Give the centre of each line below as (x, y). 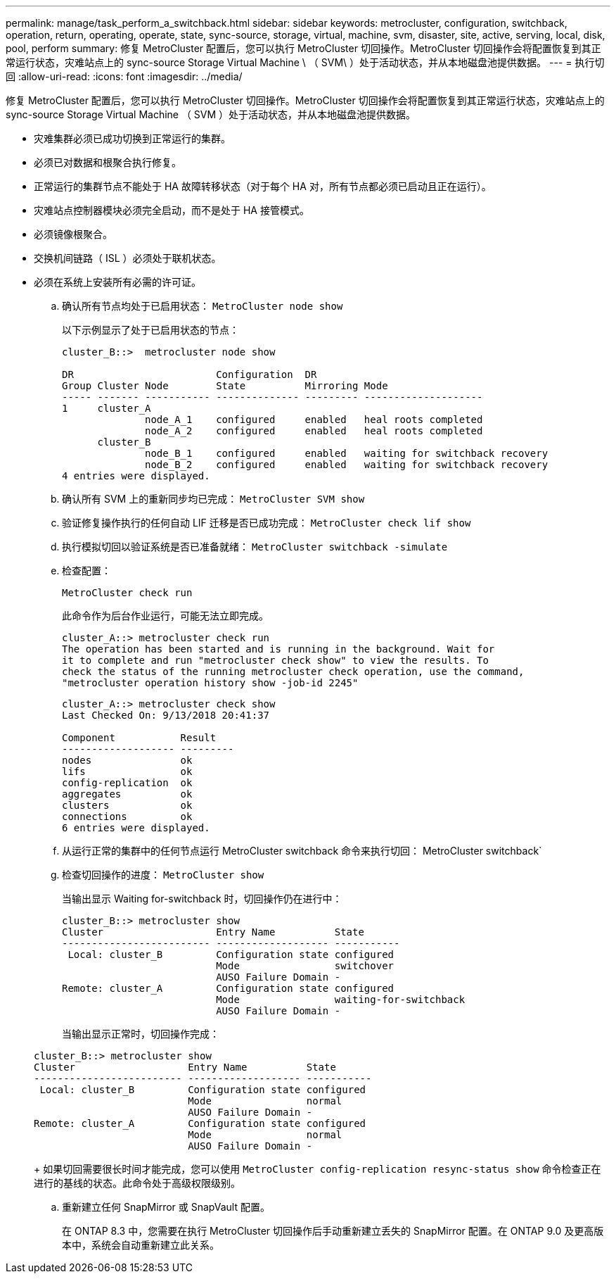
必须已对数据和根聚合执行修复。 (108, 162)
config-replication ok (127, 783)
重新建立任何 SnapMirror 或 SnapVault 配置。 (166, 1207)
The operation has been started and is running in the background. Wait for (278, 649)
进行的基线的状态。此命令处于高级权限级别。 (137, 1183)
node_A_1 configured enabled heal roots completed (314, 420)
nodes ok (127, 760)
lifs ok (127, 771)
